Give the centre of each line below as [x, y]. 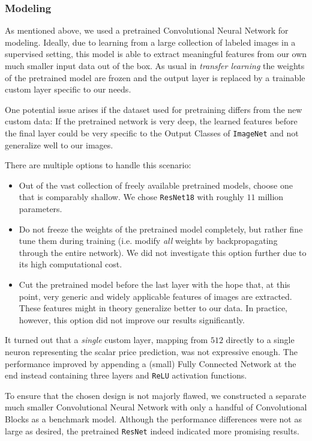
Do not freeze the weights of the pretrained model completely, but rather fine [161, 229]
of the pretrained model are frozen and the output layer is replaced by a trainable [155, 77]
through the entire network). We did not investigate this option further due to [163, 252]
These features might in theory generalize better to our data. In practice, [153, 308]
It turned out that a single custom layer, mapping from [106, 340]
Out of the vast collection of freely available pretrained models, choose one [156, 185]
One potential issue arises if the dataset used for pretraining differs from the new [154, 109]
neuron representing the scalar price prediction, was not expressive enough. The [151, 351]
